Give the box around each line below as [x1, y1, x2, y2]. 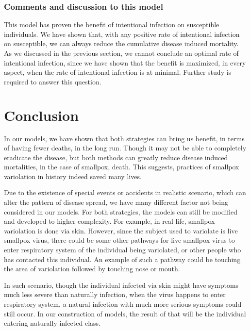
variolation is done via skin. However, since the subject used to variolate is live [4, 225, 238, 235]
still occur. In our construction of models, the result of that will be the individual [4, 308, 246, 318]
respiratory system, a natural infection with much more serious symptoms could [4, 299, 242, 309]
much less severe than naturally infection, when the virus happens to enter [4, 289, 226, 299]
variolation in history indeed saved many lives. [4, 171, 142, 181]
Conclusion [4, 105, 79, 125]
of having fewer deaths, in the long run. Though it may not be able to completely [4, 143, 247, 153]
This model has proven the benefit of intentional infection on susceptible [4, 19, 219, 30]
